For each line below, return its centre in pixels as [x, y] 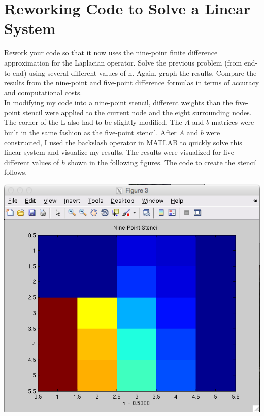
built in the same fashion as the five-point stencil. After [90, 132]
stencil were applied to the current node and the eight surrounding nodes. [137, 112]
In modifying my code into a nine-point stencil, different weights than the [119, 102]
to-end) [15, 72]
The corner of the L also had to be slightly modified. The [93, 122]
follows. [16, 172]
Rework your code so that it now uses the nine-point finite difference [111, 53]
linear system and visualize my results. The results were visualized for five [119, 152]
